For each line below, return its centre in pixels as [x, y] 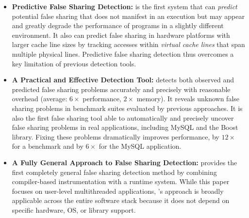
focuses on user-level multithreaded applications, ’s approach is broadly [118, 191]
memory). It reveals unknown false [188, 99]
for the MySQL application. [140, 146]
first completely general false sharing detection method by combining [114, 172]
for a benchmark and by [48, 146]
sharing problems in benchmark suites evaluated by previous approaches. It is [127, 108]
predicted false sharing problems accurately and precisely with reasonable [121, 89]
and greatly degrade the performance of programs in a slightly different [118, 25]
